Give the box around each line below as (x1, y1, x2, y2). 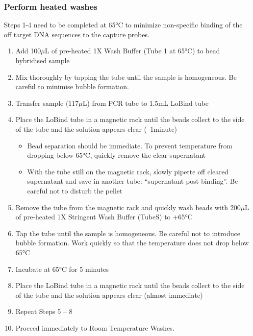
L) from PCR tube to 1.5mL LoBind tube (82, 97, 209, 108)
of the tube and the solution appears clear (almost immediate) (15, 289, 203, 300)
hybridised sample (15, 55, 70, 65)
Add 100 (15, 46, 41, 56)
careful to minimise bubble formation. (15, 81, 129, 92)
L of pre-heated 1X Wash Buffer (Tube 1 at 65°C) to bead (45, 46, 220, 56)
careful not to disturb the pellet (27, 185, 123, 195)
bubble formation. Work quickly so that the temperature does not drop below (15, 238, 249, 248)
